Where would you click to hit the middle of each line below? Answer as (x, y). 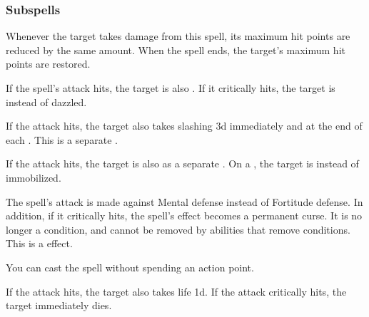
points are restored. (48, 64)
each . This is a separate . (62, 139)
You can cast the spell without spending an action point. (130, 267)
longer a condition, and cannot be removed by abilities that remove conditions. (178, 229)
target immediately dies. (59, 305)
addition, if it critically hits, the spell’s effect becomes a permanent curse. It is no (184, 215)
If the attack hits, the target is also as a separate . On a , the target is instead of (182, 163)
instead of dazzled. (46, 102)
